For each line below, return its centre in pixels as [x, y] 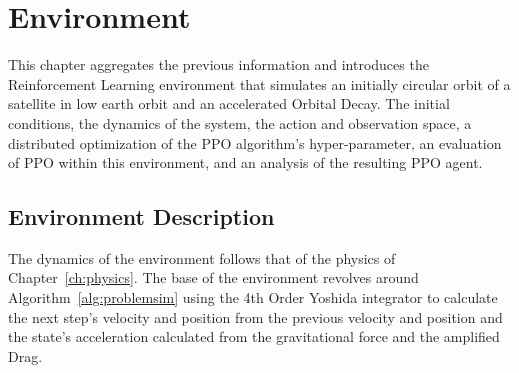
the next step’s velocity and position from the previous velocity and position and [255, 316]
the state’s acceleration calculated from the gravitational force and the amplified [254, 336]
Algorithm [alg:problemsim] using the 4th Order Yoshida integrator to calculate [253, 297]
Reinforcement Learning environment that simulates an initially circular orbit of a [259, 83]
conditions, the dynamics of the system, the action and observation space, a [240, 122]
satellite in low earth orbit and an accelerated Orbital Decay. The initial [229, 103]
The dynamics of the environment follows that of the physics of [202, 257]
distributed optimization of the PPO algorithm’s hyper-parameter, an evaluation [255, 142]
